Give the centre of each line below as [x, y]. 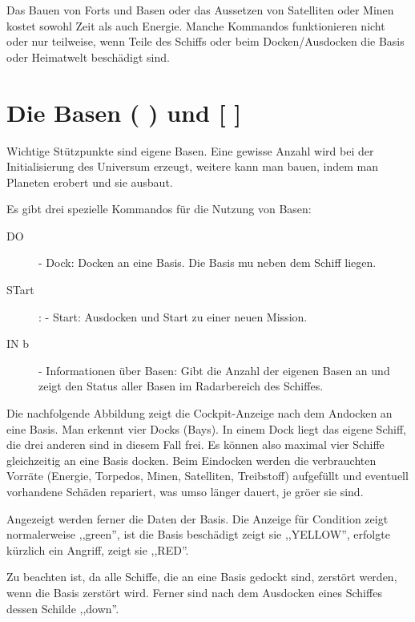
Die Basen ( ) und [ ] [124, 112]
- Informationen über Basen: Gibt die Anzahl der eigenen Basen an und [214, 370]
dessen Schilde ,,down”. [63, 608]
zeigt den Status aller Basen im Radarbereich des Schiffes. [181, 386]
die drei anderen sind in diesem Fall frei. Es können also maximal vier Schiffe [195, 444]
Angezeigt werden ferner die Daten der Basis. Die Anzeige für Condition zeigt [197, 518]
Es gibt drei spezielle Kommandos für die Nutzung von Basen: [159, 209]
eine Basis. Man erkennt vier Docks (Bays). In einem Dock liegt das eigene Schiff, [206, 428]
